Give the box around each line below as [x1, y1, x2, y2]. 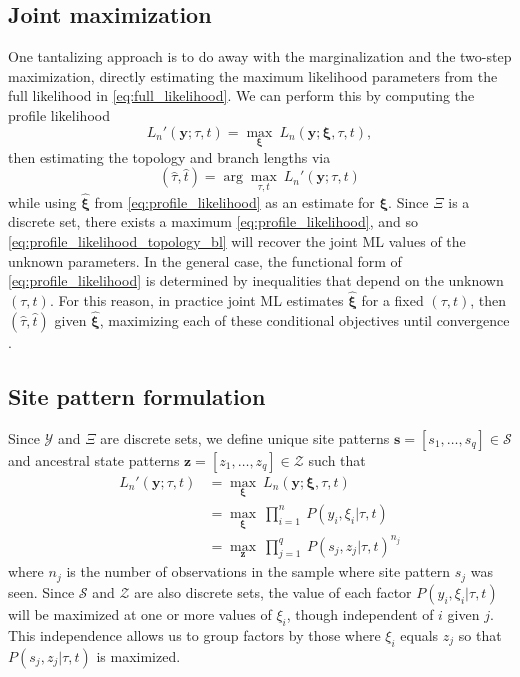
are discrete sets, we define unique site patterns [100, 427, 390, 448]
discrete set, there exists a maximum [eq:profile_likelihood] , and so [8, 211, 419, 232]
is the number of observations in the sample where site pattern [66, 561, 450, 582]
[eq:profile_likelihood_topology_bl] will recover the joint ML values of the [8, 231, 466, 252]
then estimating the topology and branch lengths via [8, 146, 331, 167]
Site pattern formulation [8, 380, 266, 411]
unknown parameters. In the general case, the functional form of [8, 250, 402, 271]
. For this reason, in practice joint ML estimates [49, 290, 344, 311]
